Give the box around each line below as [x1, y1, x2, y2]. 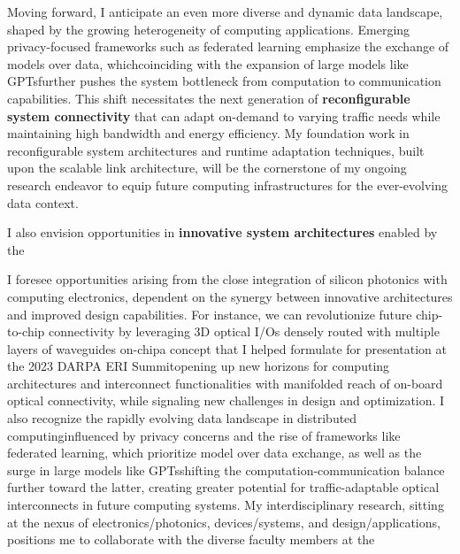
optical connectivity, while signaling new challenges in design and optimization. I [7, 391, 445, 410]
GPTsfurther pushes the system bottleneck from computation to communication [7, 72, 441, 90]
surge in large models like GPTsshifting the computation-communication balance [7, 460, 445, 479]
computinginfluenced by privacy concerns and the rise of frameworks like [7, 426, 401, 444]
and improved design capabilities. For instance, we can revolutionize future [7, 304, 412, 323]
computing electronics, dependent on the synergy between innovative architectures [7, 287, 453, 305]
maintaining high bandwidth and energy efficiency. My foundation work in [7, 124, 410, 142]
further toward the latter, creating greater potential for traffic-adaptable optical [7, 478, 440, 496]
